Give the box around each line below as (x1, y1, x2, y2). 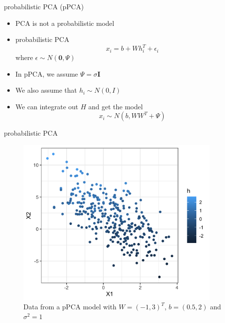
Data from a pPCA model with (23, 302, 116, 312)
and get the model (88, 101, 143, 111)
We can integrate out (15, 101, 78, 111)
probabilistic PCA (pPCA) (4, 1, 84, 11)
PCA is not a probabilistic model (15, 18, 114, 28)
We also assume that (15, 85, 77, 95)
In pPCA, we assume (15, 68, 78, 79)
